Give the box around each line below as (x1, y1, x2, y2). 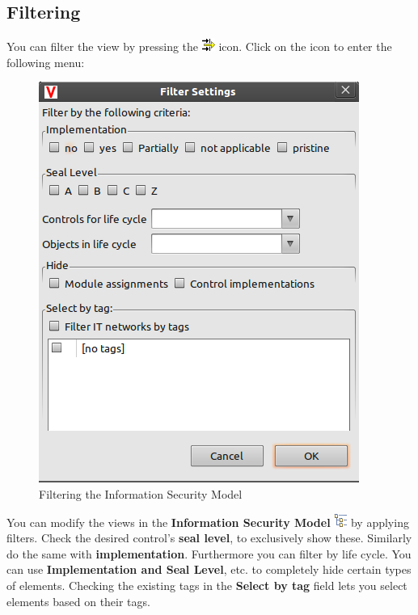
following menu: (6, 53, 85, 70)
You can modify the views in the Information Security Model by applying (6, 513, 409, 530)
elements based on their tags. (6, 592, 150, 609)
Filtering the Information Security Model (39, 485, 243, 502)
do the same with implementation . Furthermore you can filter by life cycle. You (6, 545, 412, 562)
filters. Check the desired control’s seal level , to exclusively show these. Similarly (6, 529, 412, 546)
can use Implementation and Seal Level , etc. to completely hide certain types (6, 561, 412, 578)
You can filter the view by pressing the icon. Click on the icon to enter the (6, 38, 392, 55)
